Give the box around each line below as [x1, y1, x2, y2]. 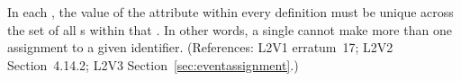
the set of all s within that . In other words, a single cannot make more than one [7, 20, 452, 39]
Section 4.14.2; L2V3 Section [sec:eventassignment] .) [7, 55, 299, 74]
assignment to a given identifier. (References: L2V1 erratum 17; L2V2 [7, 38, 393, 57]
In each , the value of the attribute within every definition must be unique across [7, 3, 454, 21]
